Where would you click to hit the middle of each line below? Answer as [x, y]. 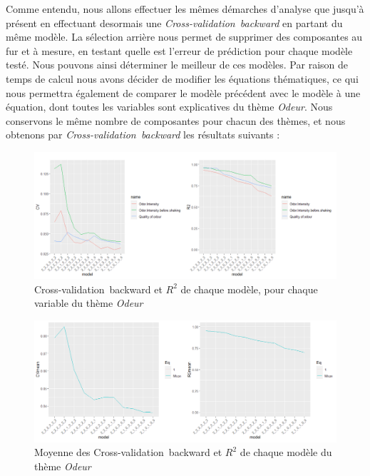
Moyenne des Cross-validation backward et [128, 452]
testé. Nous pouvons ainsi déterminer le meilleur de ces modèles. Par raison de [177, 65]
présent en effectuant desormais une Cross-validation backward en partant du [174, 22]
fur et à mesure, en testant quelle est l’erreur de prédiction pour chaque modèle [179, 50]
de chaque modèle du [286, 452]
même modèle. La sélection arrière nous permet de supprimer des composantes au [184, 37]
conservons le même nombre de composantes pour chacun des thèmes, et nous [176, 120]
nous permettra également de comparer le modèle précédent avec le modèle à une [183, 92]
